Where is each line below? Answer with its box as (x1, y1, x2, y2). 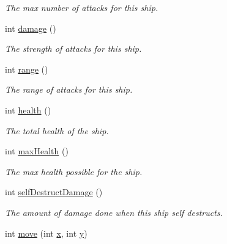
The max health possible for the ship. (5, 165, 143, 178)
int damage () (5, 21, 56, 34)
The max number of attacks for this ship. (5, 1, 158, 13)
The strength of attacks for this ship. (5, 42, 142, 55)
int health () (5, 103, 51, 116)
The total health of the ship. (5, 124, 109, 137)
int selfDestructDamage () (5, 185, 103, 198)
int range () (5, 62, 48, 75)
